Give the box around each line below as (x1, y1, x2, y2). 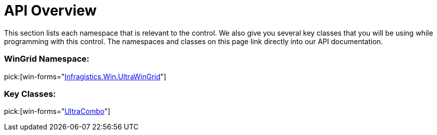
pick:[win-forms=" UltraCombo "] (4, 107, 111, 116)
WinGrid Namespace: (4, 54, 89, 64)
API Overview (4, 2, 97, 19)
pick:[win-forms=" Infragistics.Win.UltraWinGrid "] (4, 72, 166, 81)
